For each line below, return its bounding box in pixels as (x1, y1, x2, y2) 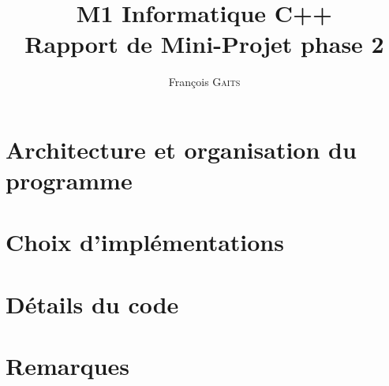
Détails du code (6, 287, 179, 320)
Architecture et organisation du (6, 133, 357, 165)
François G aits (168, 73, 241, 90)
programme (6, 164, 133, 197)
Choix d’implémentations (6, 226, 284, 258)
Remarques (6, 350, 130, 382)
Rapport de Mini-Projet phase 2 (24, 28, 384, 60)
